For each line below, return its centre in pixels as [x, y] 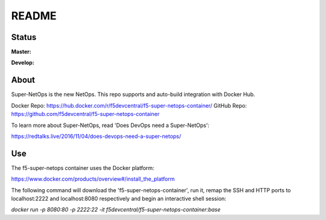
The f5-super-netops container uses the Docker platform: [83, 168]
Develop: [23, 63]
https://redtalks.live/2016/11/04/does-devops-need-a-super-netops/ [96, 136]
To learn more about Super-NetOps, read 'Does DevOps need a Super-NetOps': [110, 125]
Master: [21, 52]
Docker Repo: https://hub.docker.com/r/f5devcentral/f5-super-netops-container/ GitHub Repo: [129, 105]
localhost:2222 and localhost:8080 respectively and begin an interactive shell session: [119, 199]
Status [24, 37]
